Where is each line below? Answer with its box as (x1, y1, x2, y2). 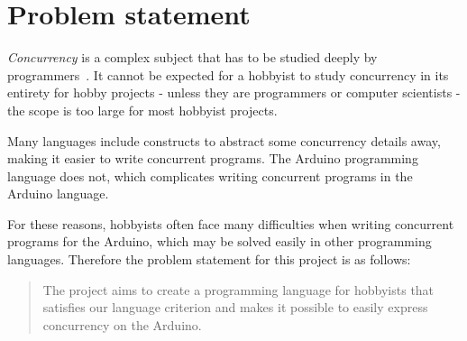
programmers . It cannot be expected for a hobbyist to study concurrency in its (7, 65, 449, 84)
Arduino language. (7, 184, 109, 203)
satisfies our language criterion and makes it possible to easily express (42, 298, 428, 317)
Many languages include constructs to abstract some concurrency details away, (7, 131, 441, 150)
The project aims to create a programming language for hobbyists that (42, 280, 435, 299)
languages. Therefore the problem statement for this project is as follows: (7, 250, 411, 269)
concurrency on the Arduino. (42, 315, 202, 334)
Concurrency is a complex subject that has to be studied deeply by (7, 48, 378, 67)
